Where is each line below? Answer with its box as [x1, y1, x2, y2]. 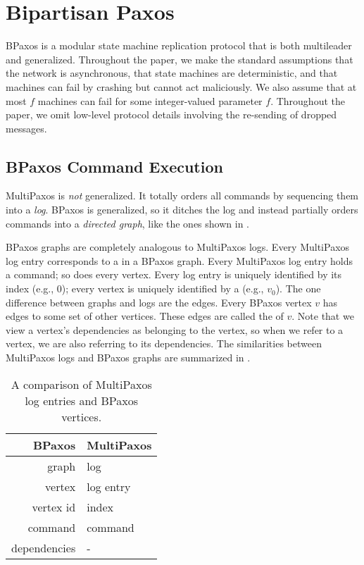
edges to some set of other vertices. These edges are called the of [6, 309, 284, 323]
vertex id [32, 498, 76, 515]
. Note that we [291, 309, 354, 323]
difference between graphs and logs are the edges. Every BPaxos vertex [6, 294, 312, 309]
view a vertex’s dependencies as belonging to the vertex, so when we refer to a [6, 322, 344, 337]
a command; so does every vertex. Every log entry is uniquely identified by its [6, 267, 342, 282]
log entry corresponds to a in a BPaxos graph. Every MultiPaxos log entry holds [6, 253, 353, 268]
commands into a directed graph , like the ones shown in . [6, 216, 249, 230]
